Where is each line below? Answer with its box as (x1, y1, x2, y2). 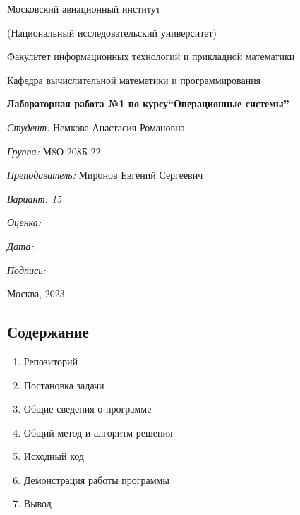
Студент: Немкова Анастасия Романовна (7, 119, 185, 134)
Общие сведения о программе (23, 401, 152, 416)
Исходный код (23, 449, 84, 463)
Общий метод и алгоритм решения (23, 425, 173, 439)
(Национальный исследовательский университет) (7, 25, 217, 40)
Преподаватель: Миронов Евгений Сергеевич (7, 167, 203, 182)
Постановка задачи (23, 377, 104, 392)
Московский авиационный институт (7, 1, 160, 16)
